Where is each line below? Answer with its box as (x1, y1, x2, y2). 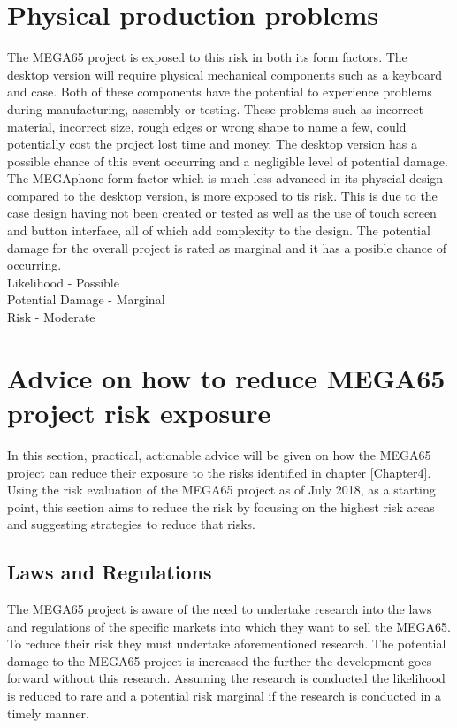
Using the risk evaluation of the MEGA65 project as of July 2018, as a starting (7, 480, 436, 499)
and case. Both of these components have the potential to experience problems (7, 82, 432, 101)
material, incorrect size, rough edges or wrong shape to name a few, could (7, 117, 407, 135)
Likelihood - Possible (7, 272, 119, 291)
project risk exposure (7, 395, 271, 430)
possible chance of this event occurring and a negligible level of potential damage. (7, 151, 448, 170)
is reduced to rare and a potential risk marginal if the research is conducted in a (7, 686, 441, 705)
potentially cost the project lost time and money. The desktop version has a (7, 134, 418, 153)
